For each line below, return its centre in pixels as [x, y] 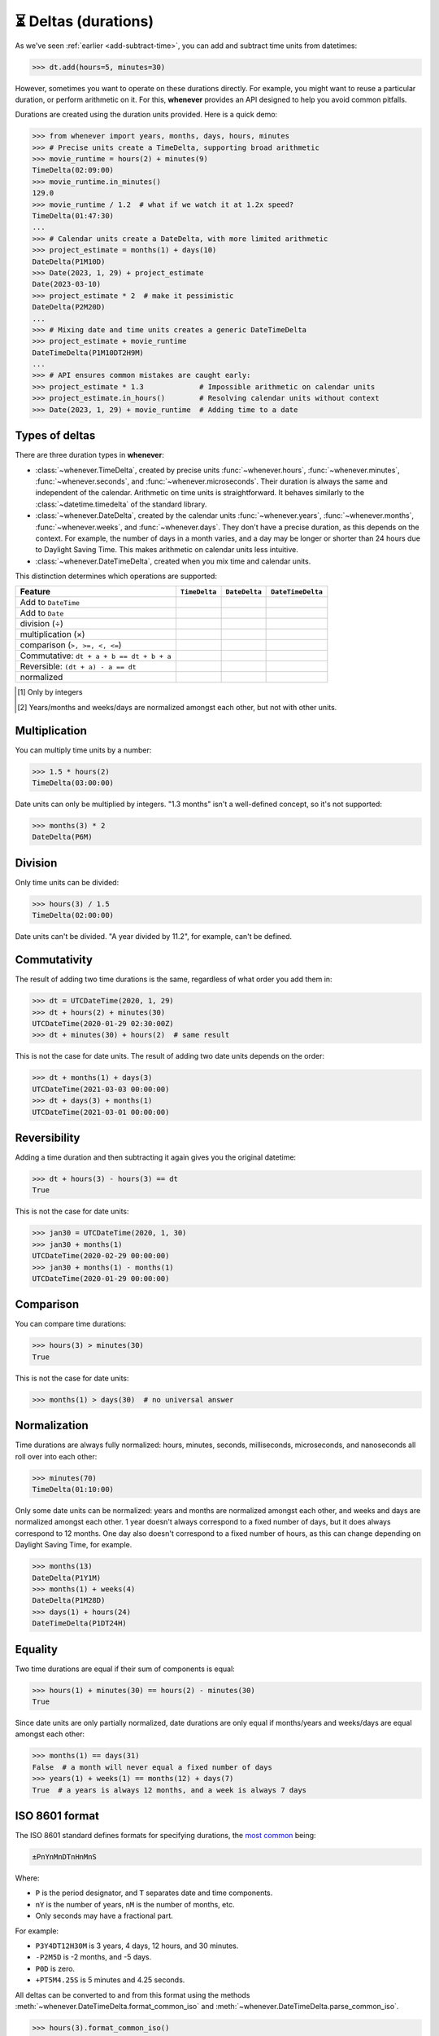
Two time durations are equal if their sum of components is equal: [125, 1669]
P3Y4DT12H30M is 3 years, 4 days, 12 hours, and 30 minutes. [137, 1946]
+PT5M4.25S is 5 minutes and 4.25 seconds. [110, 1980]
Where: [27, 1878]
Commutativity [54, 960]
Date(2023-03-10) [67, 284]
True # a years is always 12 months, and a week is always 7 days [170, 1790]
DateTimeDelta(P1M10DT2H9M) [88, 353]
